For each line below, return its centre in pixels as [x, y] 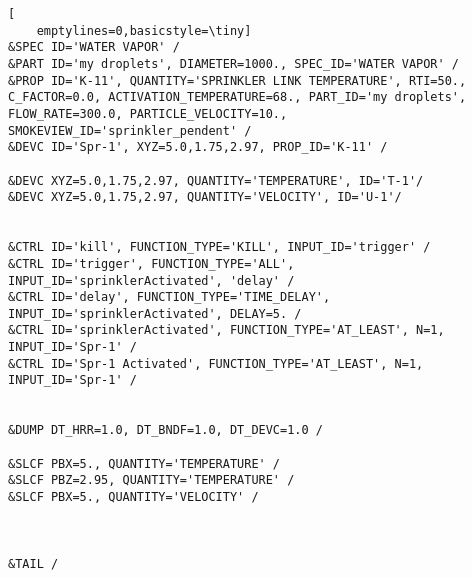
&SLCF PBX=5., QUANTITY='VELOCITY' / [133, 497]
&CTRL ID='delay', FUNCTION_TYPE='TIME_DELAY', [169, 297]
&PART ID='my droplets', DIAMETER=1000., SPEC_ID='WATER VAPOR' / [234, 63]
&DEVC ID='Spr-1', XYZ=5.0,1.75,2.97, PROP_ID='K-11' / [198, 147]
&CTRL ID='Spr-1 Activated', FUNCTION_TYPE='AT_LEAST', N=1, [216, 363]
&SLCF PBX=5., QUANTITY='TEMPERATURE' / [144, 463]
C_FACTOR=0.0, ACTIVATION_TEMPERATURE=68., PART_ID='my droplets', [237, 97]
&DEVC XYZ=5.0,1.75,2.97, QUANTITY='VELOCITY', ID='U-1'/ [205, 197]
